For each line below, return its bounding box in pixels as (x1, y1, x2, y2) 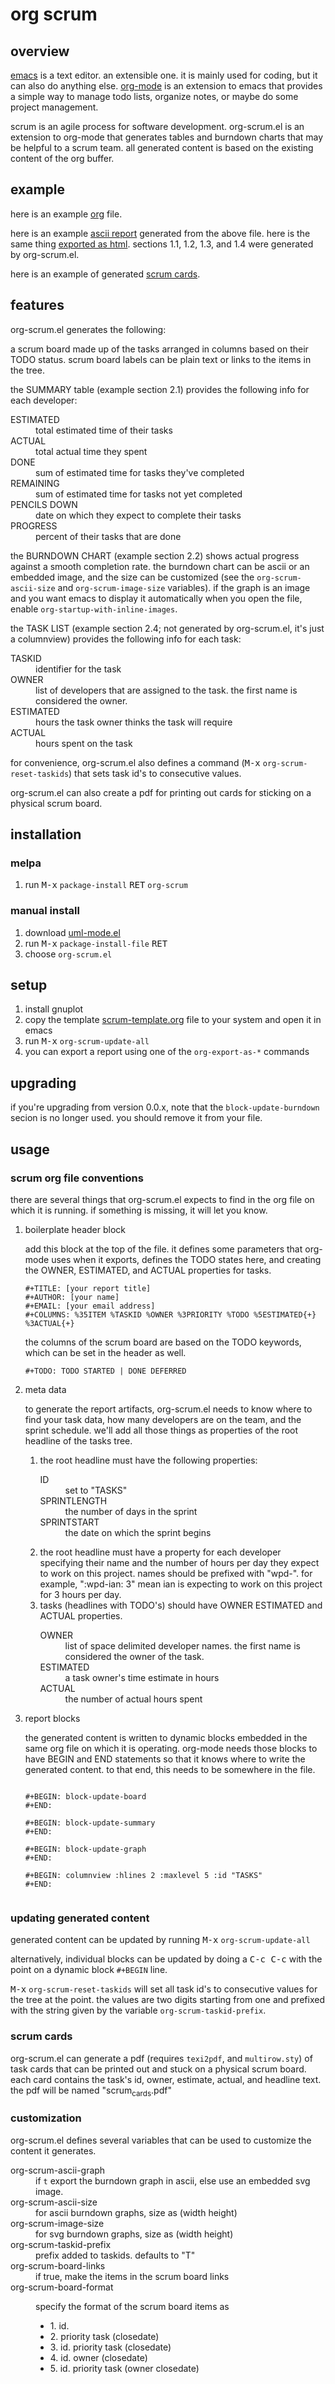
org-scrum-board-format (10, 2281, 114, 2293)
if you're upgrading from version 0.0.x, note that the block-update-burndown (10, 1101, 320, 1113)
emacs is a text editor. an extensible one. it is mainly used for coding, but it (10, 69, 318, 81)
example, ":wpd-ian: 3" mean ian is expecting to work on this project (39, 1578, 323, 1590)
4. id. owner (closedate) (49, 2351, 148, 2363)
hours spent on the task (35, 737, 133, 749)
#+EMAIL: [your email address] (24, 1301, 156, 1311)
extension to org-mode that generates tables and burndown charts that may (10, 131, 324, 143)
